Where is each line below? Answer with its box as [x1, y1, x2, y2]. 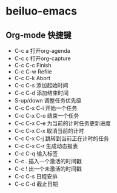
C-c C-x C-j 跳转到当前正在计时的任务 [14, 135, 110, 142]
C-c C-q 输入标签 [14, 150, 58, 157]
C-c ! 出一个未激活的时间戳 [14, 165, 82, 172]
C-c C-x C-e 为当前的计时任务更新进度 [14, 120, 112, 127]
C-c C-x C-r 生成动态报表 [14, 143, 78, 149]
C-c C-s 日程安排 [14, 173, 58, 180]
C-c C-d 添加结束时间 [14, 89, 69, 96]
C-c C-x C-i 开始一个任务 [14, 104, 78, 112]
